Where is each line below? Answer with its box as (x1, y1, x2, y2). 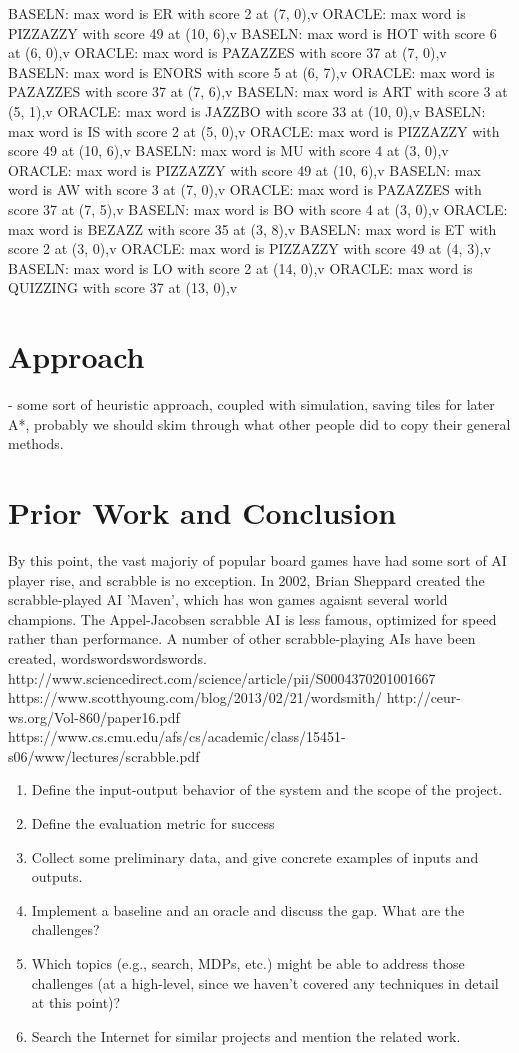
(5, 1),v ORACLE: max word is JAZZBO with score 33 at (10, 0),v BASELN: (8, 100, 486, 121)
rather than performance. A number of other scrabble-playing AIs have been (8, 628, 476, 649)
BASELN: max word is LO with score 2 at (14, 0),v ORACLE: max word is (8, 257, 473, 278)
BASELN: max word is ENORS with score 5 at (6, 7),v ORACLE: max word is (8, 61, 495, 82)
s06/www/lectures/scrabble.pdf (8, 745, 200, 766)
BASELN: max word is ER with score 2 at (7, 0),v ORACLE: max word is (8, 3, 466, 23)
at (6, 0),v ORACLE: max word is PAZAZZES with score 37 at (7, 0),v (8, 42, 447, 63)
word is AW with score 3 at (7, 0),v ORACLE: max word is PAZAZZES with (8, 179, 482, 200)
